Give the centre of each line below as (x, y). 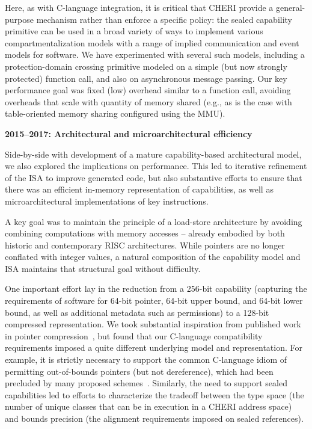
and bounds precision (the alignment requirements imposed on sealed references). (154, 418)
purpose (19, 19)
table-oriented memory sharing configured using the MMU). (115, 113)
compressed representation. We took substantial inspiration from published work (153, 324)
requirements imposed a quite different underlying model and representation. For (154, 347)
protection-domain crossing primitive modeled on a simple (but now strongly (146, 66)
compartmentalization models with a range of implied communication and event (152, 42)
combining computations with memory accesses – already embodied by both (145, 233)
